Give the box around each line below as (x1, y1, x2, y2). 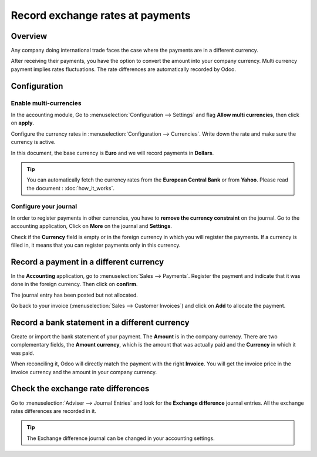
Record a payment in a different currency (11, 257, 164, 267)
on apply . (11, 119, 35, 126)
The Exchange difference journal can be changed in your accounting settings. (26, 435, 215, 442)
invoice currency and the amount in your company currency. (11, 368, 157, 375)
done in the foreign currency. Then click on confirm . (11, 281, 138, 288)
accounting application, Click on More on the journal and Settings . (11, 223, 173, 230)
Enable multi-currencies (11, 99, 82, 107)
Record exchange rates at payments (11, 9, 191, 22)
